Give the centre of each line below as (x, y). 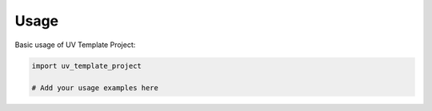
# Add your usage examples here (95, 88)
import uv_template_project (86, 65)
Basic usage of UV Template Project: (75, 45)
